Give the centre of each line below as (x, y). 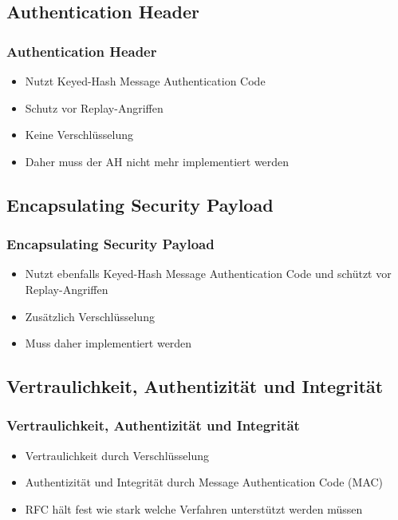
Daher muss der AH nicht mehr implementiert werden (157, 161)
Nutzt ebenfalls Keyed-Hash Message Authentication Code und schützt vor (208, 274)
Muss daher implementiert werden (108, 343)
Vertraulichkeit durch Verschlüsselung (117, 455)
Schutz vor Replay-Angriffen (94, 107)
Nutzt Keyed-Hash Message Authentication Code (145, 81)
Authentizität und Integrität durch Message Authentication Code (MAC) (204, 482)
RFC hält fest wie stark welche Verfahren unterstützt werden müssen (194, 508)
